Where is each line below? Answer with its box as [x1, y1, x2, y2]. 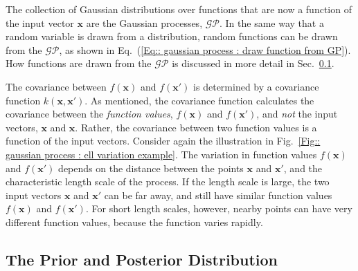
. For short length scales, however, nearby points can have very [85, 201, 352, 216]
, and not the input [256, 106, 338, 121]
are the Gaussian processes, [86, 15, 203, 30]
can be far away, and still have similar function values [104, 187, 332, 202]
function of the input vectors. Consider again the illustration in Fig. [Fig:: [6, 133, 321, 148]
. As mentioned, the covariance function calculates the [84, 93, 314, 107]
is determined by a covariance [193, 79, 319, 93]
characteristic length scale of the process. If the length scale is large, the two [6, 174, 330, 189]
